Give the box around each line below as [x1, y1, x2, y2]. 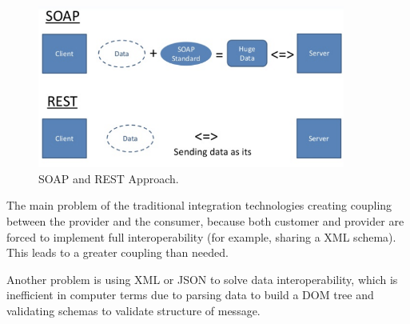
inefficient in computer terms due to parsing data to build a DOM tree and [6, 286, 374, 303]
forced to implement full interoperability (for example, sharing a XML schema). [6, 228, 396, 245]
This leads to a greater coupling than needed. [6, 244, 229, 261]
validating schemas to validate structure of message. [6, 302, 261, 318]
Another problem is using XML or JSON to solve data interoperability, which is [6, 270, 398, 287]
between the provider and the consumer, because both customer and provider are [6, 213, 404, 230]
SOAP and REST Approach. [38, 170, 179, 186]
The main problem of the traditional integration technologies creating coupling [6, 197, 392, 214]
